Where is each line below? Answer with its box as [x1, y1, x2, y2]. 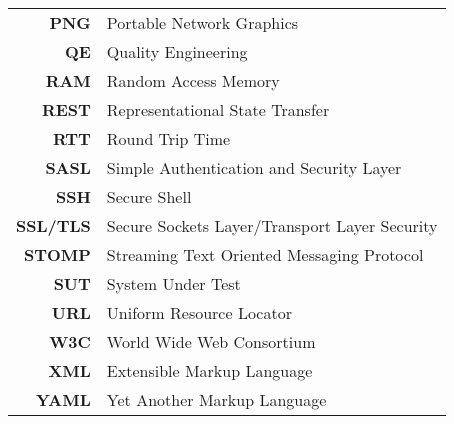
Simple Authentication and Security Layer [106, 156, 402, 179]
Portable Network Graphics [106, 11, 299, 34]
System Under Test [106, 272, 241, 295]
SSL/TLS [16, 214, 91, 237]
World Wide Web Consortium [106, 330, 316, 353]
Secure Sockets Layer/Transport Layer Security [106, 214, 438, 237]
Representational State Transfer [106, 98, 330, 121]
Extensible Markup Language [106, 359, 313, 382]
